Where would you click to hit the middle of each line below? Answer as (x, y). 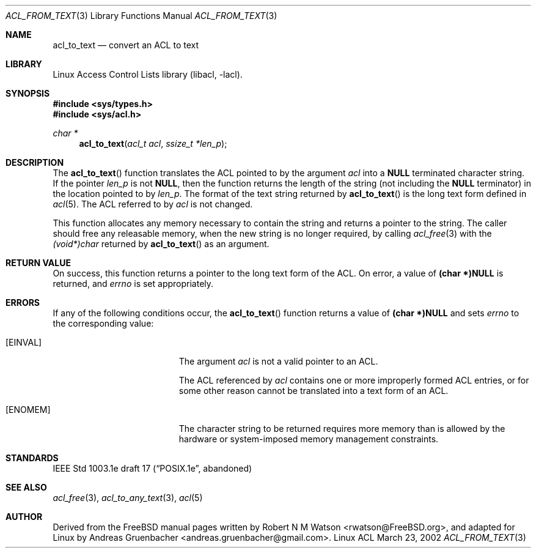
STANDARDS (32, 458)
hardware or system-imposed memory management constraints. (309, 439)
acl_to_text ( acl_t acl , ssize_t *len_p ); (153, 143)
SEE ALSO (26, 487)
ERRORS (23, 302)
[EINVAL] (24, 342)
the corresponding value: (103, 323)
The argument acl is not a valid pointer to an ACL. (278, 361)
